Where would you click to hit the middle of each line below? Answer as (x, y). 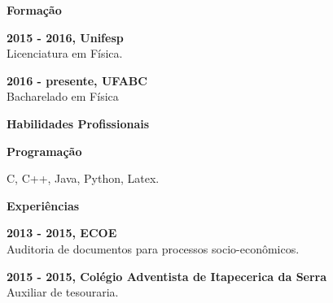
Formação (34, 10)
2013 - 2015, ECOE (62, 233)
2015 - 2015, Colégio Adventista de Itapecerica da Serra (167, 276)
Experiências (43, 205)
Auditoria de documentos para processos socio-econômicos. (153, 248)
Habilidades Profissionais (78, 123)
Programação (44, 151)
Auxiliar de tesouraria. (63, 292)
